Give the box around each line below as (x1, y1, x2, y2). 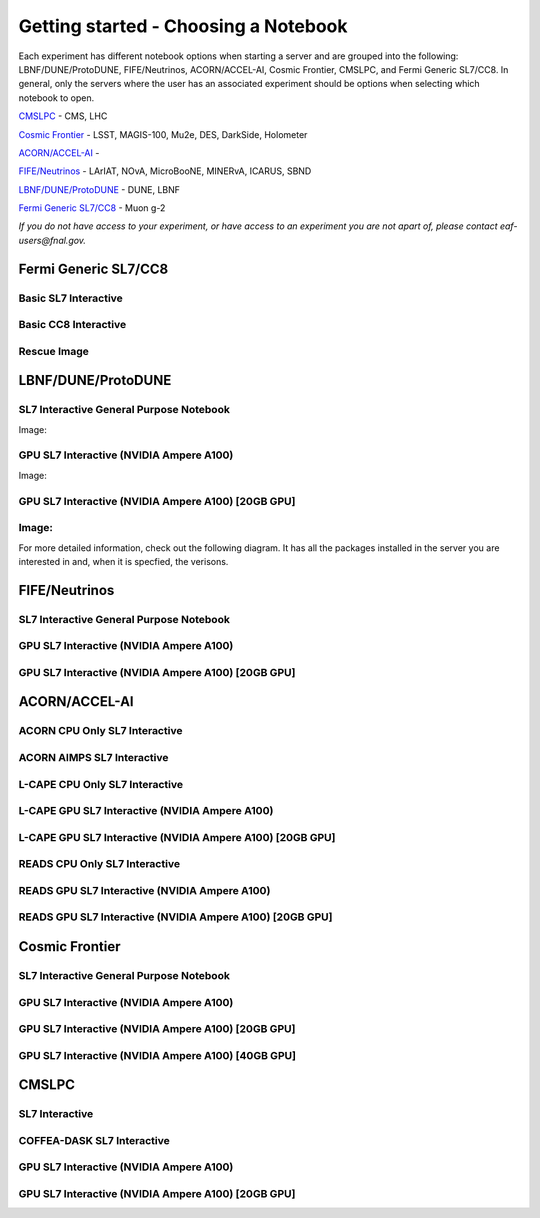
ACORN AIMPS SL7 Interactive (18, 750, 169, 764)
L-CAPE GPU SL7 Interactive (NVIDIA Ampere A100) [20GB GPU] (18, 830, 336, 844)
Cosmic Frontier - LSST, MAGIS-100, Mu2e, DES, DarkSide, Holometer (18, 128, 308, 140)
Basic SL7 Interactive (18, 291, 124, 305)
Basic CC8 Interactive (18, 318, 127, 332)
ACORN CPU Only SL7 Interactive (18, 724, 183, 738)
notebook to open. (18, 91, 95, 104)
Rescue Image (18, 344, 89, 358)
